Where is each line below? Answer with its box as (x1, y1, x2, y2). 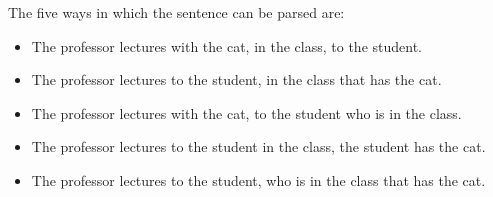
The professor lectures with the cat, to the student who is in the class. (31, 102, 462, 123)
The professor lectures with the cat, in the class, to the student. (31, 35, 423, 56)
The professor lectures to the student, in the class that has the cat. (31, 69, 442, 90)
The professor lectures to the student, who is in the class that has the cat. (31, 169, 486, 190)
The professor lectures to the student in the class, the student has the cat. (31, 136, 486, 157)
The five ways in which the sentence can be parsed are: (8, 2, 345, 22)
